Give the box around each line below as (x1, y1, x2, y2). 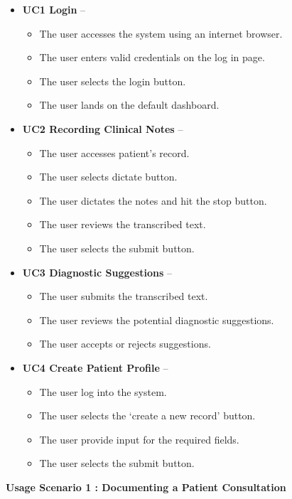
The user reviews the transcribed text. (39, 217, 206, 232)
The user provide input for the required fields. (39, 431, 239, 446)
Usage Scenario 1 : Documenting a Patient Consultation (6, 479, 286, 494)
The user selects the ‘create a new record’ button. (39, 408, 256, 423)
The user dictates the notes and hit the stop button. (39, 193, 267, 208)
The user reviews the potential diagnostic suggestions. (39, 312, 274, 327)
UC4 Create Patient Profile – (22, 360, 168, 375)
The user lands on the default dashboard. (39, 97, 220, 112)
